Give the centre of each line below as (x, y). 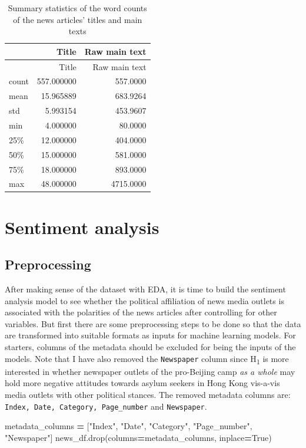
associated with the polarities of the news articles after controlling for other (141, 312)
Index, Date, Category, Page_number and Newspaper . (106, 406)
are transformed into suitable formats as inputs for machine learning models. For (150, 335)
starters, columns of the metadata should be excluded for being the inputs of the (150, 347)
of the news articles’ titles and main (78, 19)
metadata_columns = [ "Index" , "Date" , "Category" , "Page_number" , (129, 426)
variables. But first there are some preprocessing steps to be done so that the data (153, 323)
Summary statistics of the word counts (77, 8)
